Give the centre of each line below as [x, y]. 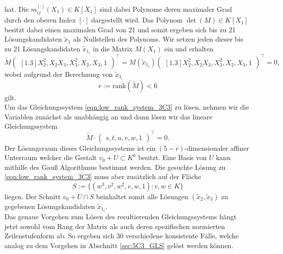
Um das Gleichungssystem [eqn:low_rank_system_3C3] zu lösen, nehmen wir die [127, 107]
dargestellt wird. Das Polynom [137, 20]
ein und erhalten [189, 49]
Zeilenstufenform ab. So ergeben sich [59, 236]
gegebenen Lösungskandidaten [50, 206]
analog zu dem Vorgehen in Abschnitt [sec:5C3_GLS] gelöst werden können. [119, 245]
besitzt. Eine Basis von [173, 157]
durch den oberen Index [40, 20]
